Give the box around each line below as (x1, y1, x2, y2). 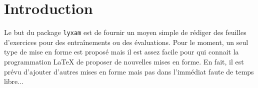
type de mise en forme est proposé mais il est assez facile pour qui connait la (4, 46, 239, 57)
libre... (4, 76, 23, 86)
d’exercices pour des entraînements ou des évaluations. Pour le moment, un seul (4, 36, 248, 47)
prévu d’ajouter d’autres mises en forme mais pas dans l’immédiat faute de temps (4, 66, 254, 76)
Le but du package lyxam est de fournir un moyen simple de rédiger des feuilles (4, 27, 246, 37)
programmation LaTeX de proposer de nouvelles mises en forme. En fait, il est (4, 56, 244, 66)
